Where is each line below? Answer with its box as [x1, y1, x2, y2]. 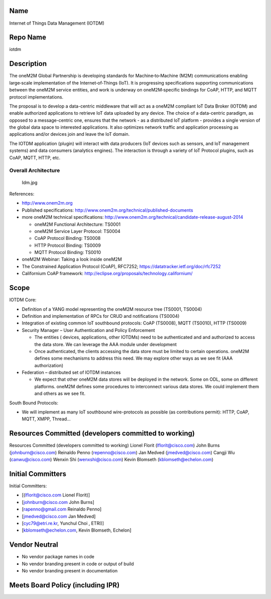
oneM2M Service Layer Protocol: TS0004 [34, 228, 120, 234]
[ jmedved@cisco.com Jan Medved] [22, 513, 96, 519]
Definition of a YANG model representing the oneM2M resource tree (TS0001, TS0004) [22, 306, 202, 312]
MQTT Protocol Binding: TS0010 [34, 249, 101, 255]
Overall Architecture [9, 167, 60, 174]
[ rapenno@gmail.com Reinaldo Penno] [22, 506, 102, 512]
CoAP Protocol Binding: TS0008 [34, 235, 101, 241]
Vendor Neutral [9, 541, 59, 549]
